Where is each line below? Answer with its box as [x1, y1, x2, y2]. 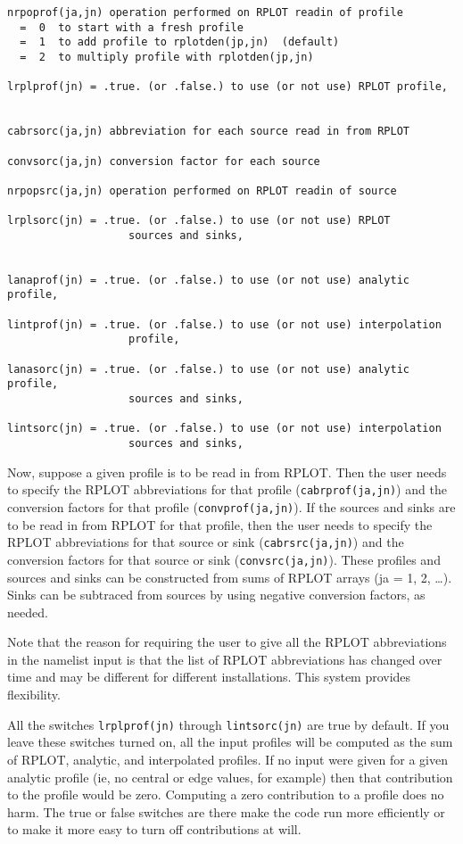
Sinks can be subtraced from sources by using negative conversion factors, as [7, 585, 426, 604]
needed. [7, 602, 48, 621]
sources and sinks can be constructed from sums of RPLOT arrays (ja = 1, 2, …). [7, 567, 452, 586]
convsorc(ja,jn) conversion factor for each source [7, 154, 320, 168]
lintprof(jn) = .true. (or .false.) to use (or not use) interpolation [7, 318, 442, 331]
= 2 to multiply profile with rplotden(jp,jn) [20, 50, 314, 63]
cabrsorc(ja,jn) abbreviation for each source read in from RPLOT [7, 125, 410, 138]
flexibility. [7, 685, 61, 704]
